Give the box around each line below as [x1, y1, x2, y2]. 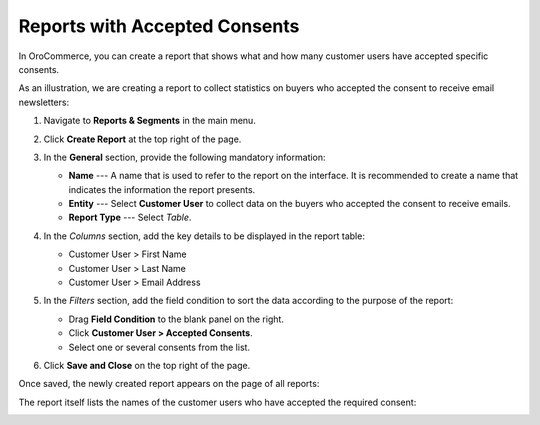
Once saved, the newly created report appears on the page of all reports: [18, 378, 320, 390]
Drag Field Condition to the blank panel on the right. [68, 313, 285, 325]
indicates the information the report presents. [68, 183, 256, 195]
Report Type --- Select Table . [68, 211, 192, 224]
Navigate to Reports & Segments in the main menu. [43, 115, 257, 127]
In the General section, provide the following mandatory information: [43, 151, 326, 163]
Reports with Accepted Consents [18, 15, 300, 37]
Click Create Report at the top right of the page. [43, 133, 242, 145]
